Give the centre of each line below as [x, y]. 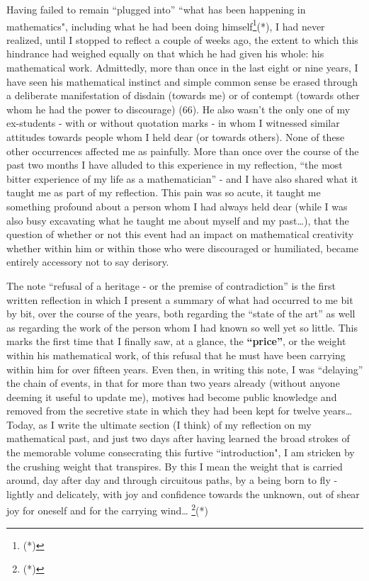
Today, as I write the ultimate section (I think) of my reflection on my [159, 424]
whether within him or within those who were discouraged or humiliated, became [182, 248]
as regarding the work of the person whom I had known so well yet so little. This [182, 327]
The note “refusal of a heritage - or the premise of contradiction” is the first [171, 285]
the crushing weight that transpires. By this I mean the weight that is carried [175, 466]
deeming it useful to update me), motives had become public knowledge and [172, 396]
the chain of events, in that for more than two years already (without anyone [173, 383]
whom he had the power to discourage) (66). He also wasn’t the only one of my [178, 109]
